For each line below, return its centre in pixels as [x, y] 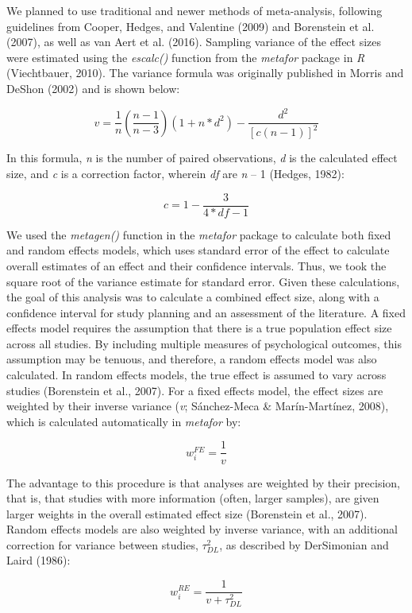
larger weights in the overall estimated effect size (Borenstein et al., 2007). [187, 513]
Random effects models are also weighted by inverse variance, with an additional [202, 529]
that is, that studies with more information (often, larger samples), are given [193, 498]
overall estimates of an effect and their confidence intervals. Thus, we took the [196, 265]
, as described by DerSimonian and [304, 544]
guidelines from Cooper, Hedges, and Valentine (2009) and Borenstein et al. [191, 26]
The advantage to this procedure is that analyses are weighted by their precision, [204, 482]
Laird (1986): [39, 560]
